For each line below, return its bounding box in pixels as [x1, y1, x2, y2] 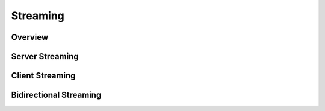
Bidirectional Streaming [11, 90, 102, 100]
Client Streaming [11, 71, 76, 81]
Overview [11, 32, 49, 42]
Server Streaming [11, 51, 79, 62]
